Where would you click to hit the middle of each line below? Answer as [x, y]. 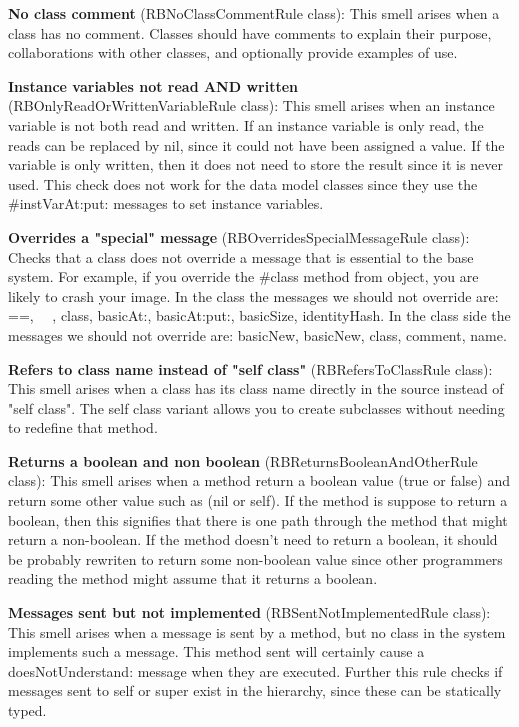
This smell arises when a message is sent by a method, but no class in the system [257, 631]
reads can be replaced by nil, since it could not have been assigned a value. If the [256, 144]
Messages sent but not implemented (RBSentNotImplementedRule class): [249, 612]
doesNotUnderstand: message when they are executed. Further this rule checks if [255, 670]
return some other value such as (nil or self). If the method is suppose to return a [258, 500]
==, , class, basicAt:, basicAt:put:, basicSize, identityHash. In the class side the [259, 315]
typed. [27, 710]
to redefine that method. [83, 427]
